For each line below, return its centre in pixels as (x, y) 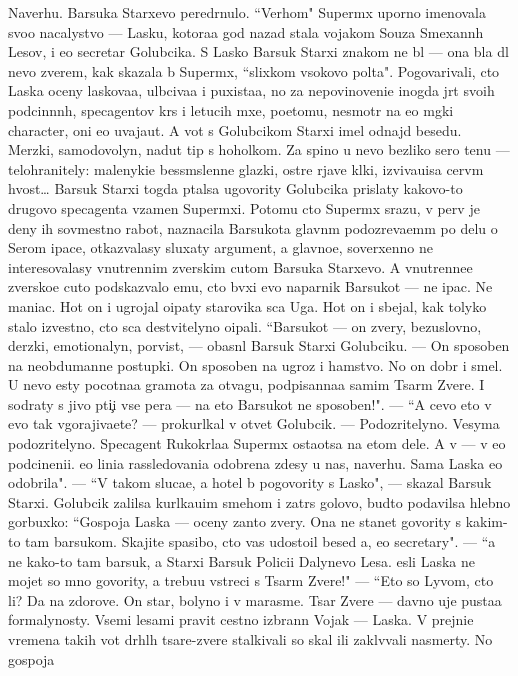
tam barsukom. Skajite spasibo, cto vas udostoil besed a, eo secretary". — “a (260, 541)
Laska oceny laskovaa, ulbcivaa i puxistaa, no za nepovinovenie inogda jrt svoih (251, 90)
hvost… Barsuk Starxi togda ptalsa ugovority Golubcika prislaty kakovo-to (235, 188)
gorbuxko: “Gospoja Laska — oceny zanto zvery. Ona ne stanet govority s (234, 521)
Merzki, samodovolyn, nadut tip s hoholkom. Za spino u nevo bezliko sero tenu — (259, 149)
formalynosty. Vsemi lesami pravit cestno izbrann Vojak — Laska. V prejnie (241, 619)
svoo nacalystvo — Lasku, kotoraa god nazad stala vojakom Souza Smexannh (246, 31)
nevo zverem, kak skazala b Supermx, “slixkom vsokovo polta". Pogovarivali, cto (254, 70)
